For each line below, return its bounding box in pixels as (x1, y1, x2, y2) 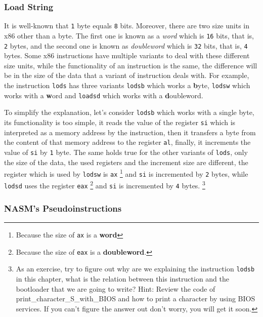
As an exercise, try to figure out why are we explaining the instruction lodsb (16, 263, 255, 274)
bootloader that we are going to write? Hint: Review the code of (16, 283, 215, 294)
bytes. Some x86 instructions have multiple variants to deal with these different (4, 50, 250, 61)
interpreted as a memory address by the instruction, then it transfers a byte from (4, 127, 256, 137)
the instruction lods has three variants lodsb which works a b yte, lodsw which (4, 80, 250, 90)
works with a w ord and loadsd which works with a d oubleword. (4, 90, 203, 100)
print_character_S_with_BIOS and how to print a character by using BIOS (16, 293, 255, 304)
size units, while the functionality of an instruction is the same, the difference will (4, 60, 257, 70)
